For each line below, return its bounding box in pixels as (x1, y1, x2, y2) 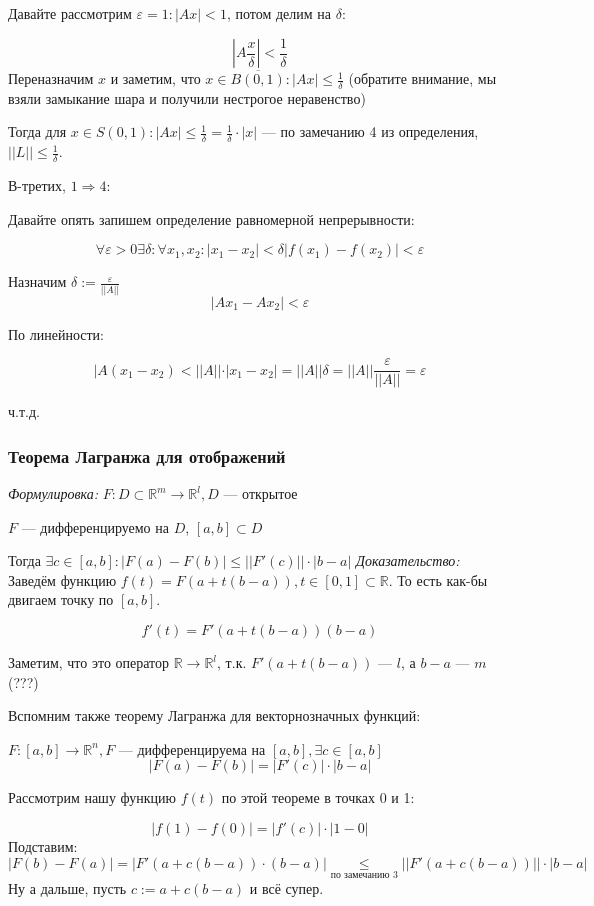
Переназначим (8, 68, 94, 89)
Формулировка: (8, 483, 99, 504)
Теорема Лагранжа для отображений (8, 443, 286, 468)
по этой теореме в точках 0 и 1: (221, 787, 415, 808)
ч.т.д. (8, 401, 40, 422)
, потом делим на (226, 3, 331, 23)
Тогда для (8, 121, 67, 142)
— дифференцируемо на (21, 516, 169, 537)
